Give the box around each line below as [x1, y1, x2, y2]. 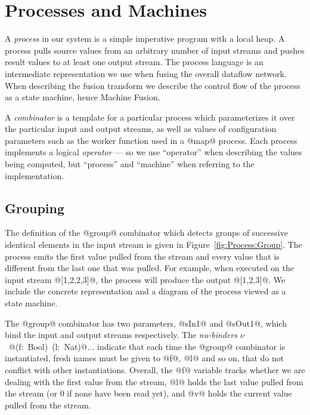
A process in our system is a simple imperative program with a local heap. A [5, 32, 285, 45]
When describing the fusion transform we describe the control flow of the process [5, 79, 300, 91]
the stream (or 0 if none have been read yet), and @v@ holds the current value [5, 387, 292, 399]
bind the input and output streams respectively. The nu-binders [5, 328, 238, 341]
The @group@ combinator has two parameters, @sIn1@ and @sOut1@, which [5, 316, 287, 329]
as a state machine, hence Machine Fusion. [5, 91, 160, 103]
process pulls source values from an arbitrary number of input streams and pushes [5, 44, 305, 56]
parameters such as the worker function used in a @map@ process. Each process [5, 134, 297, 146]
